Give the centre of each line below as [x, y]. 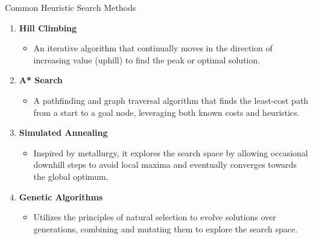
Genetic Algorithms [61, 196]
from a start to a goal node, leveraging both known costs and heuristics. [166, 112]
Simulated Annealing [63, 132]
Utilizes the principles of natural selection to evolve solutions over [155, 217]
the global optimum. [71, 176]
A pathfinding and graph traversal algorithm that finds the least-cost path [171, 100]
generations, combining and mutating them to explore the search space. [166, 228]
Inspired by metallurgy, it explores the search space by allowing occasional [171, 152]
